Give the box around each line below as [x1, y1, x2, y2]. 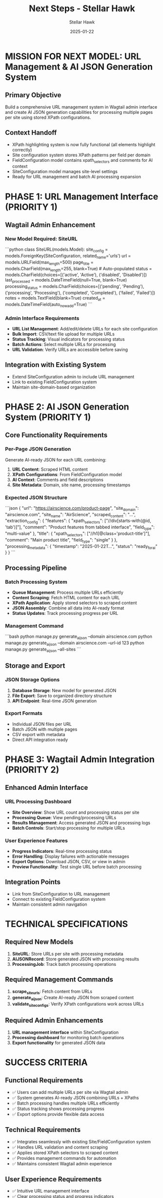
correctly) [12, 147, 32, 152]
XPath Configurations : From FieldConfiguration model [12, 471, 122, 477]
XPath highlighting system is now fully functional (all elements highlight [12, 141, 156, 147]
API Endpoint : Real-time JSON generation [12, 697, 97, 704]
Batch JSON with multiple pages [12, 726, 78, 732]
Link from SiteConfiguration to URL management [12, 891, 110, 897]
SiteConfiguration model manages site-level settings [12, 169, 118, 174]
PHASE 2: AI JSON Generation [5, 401, 129, 412]
